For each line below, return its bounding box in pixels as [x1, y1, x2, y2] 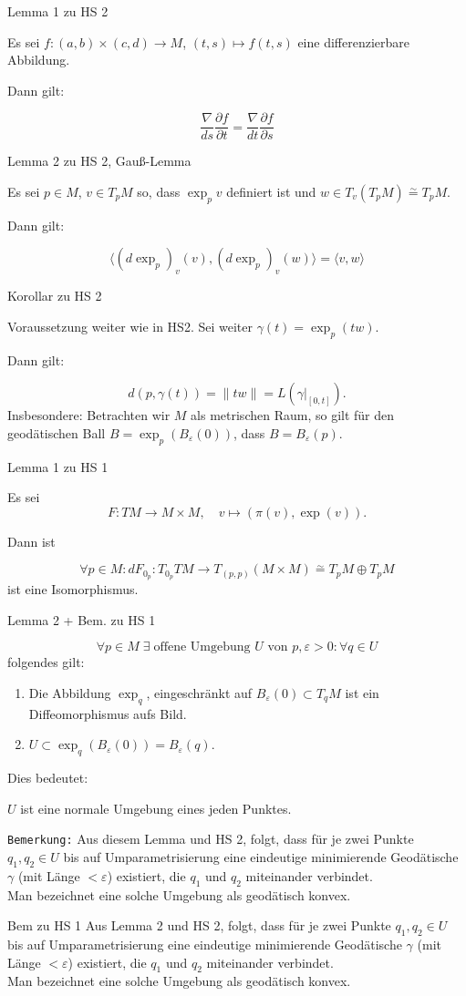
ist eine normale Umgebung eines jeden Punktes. [20, 798, 292, 817]
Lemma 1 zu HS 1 [7, 457, 109, 476]
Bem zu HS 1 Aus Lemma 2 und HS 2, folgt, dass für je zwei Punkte [7, 916, 391, 935]
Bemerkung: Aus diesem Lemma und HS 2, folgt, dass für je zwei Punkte [7, 829, 414, 848]
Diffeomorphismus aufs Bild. [28, 703, 187, 723]
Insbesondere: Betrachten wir [7, 406, 171, 425]
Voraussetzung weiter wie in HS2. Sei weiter [7, 316, 253, 335]
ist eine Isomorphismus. [7, 580, 139, 599]
